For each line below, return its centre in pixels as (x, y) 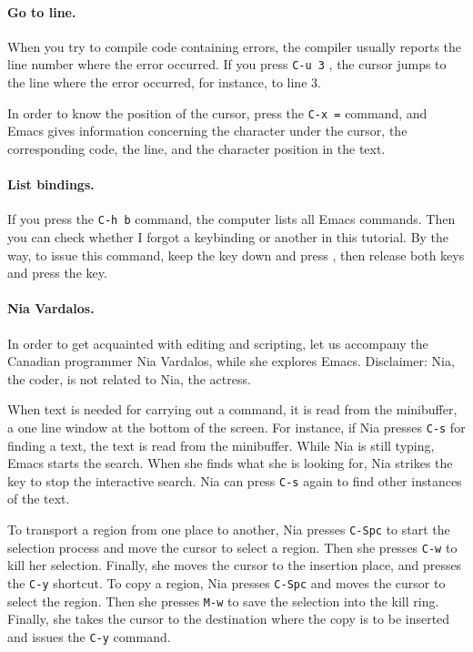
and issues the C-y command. (89, 636)
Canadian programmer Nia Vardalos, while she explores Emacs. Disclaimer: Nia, (231, 361)
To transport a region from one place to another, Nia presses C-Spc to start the (229, 529)
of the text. (39, 499)
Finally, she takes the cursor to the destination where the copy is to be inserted (229, 619)
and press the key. (57, 273)
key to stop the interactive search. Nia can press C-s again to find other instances (235, 480)
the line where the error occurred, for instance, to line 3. (164, 82)
